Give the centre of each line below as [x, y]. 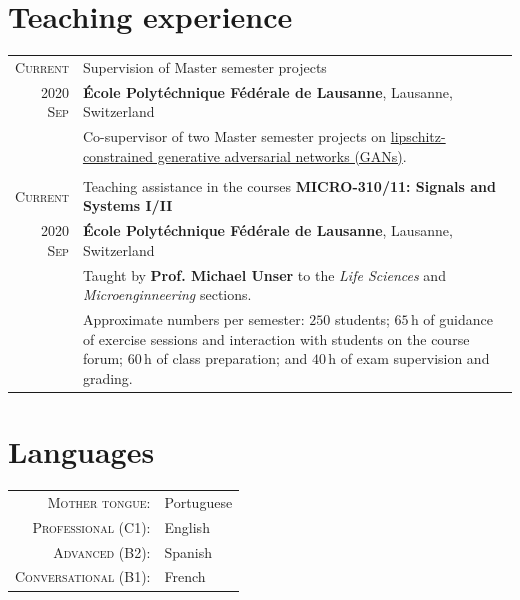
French [185, 576]
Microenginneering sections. [167, 294]
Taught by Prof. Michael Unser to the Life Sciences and [264, 274]
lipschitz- [418, 136]
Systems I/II [127, 205]
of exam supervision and [415, 358]
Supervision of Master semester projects [204, 66]
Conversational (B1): [83, 576]
